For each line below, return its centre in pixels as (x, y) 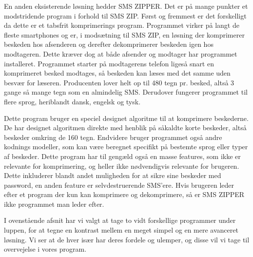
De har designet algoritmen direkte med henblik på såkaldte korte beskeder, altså (125, 128)
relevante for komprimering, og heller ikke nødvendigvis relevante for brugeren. (122, 166)
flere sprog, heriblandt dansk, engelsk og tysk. (72, 101)
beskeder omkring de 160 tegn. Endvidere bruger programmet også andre (113, 137)
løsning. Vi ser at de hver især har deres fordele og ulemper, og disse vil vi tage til (127, 239)
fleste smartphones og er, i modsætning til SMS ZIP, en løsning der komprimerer (124, 34)
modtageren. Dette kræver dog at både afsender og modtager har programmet (121, 53)
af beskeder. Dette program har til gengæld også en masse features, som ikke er (122, 156)
